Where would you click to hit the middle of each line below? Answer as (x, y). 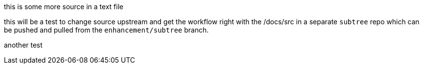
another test (23, 45)
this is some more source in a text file (64, 7)
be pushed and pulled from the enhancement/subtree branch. (106, 30)
